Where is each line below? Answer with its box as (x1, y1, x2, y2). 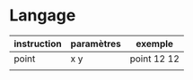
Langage (9, 5, 76, 26)
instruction (13, 37, 62, 50)
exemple (136, 37, 173, 50)
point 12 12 (129, 52, 180, 65)
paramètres (70, 37, 121, 50)
